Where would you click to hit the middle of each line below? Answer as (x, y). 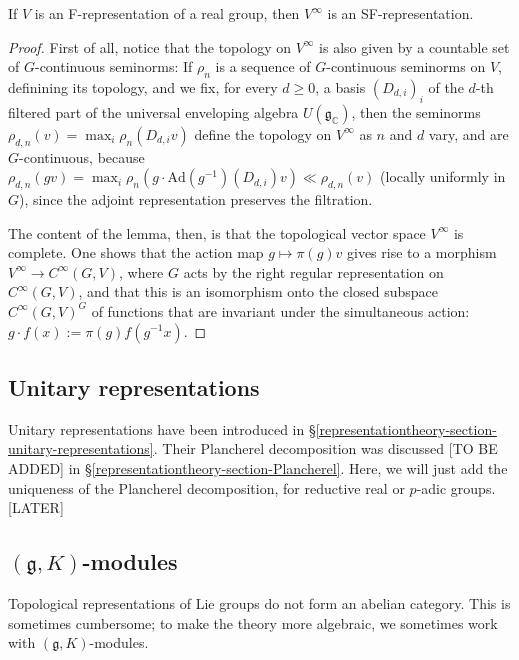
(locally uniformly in (443, 176)
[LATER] (36, 507)
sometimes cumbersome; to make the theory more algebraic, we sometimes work (253, 622)
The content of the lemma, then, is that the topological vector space (217, 232)
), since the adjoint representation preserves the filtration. (196, 198)
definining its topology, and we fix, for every (143, 86)
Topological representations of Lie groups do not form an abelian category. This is (259, 602)
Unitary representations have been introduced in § (162, 428)
